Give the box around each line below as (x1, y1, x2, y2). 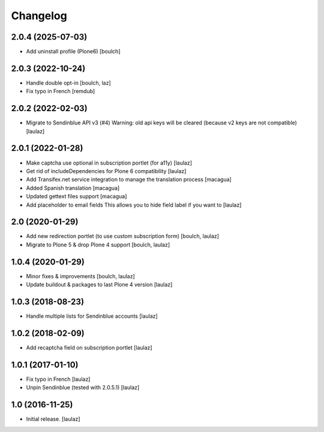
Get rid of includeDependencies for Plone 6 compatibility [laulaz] (26, 167, 187, 174)
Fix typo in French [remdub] (26, 88, 95, 95)
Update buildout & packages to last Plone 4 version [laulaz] (26, 281, 173, 288)
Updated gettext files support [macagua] (26, 193, 127, 200)
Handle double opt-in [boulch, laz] (26, 79, 111, 87)
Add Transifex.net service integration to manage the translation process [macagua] (26, 176, 232, 183)
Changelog (11, 9, 67, 22)
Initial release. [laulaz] (26, 415, 80, 423)
